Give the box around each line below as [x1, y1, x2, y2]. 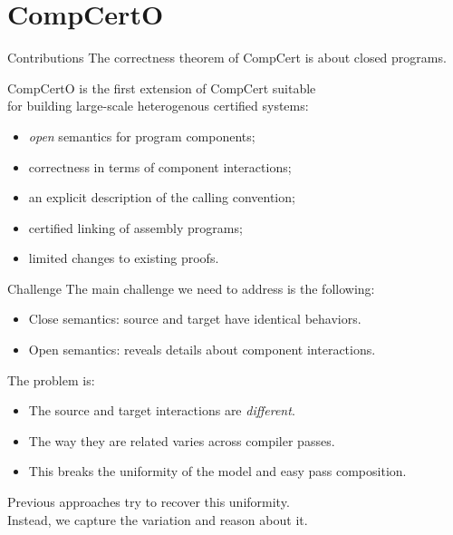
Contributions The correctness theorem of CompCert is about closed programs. [7, 48, 447, 67]
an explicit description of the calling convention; [28, 188, 295, 207]
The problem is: [7, 370, 95, 389]
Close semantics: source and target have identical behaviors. [28, 309, 361, 328]
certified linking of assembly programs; [28, 218, 243, 237]
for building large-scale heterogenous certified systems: [7, 96, 309, 115]
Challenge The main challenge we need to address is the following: [7, 278, 375, 297]
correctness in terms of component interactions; [28, 157, 292, 176]
